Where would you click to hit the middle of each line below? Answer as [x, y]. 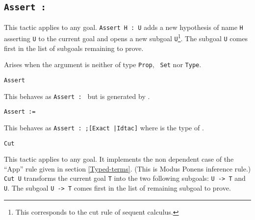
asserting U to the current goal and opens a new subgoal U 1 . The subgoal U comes [126, 38]
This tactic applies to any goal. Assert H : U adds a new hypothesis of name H [124, 27]
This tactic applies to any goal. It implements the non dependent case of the [119, 159]
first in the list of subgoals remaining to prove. [74, 48]
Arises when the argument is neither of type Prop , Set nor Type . [103, 64]
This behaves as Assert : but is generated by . [77, 96]
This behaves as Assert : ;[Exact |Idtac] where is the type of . [104, 127]
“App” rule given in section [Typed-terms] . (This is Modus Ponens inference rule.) [127, 168]
